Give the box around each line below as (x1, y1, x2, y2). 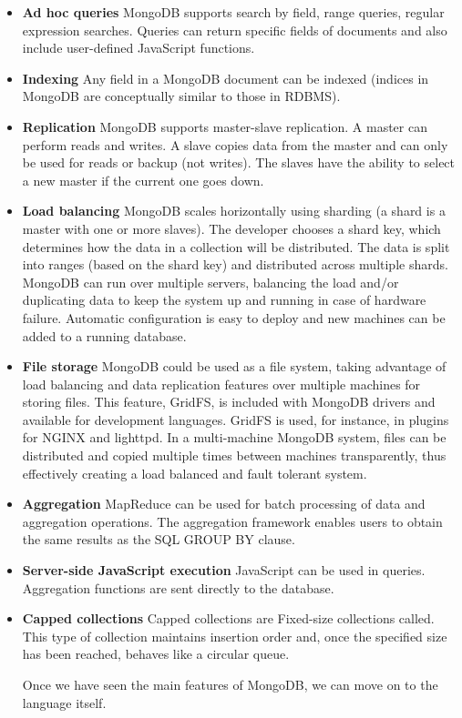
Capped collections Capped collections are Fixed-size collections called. (22, 609, 435, 628)
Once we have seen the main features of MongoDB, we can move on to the (22, 675, 438, 693)
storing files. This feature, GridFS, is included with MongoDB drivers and (22, 392, 436, 411)
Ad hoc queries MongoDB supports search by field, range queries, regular (22, 3, 445, 21)
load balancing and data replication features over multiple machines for (22, 374, 421, 393)
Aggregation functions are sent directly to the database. (22, 578, 334, 597)
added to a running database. (22, 326, 187, 345)
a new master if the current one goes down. (22, 170, 264, 189)
